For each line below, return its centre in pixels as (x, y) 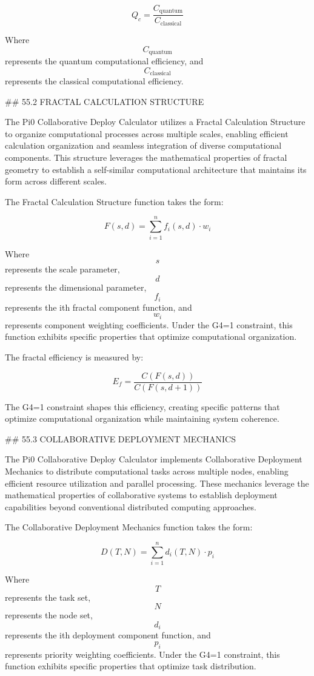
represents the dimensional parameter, (76, 287)
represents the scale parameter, (62, 269)
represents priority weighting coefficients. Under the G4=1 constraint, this (142, 654)
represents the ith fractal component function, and (99, 307)
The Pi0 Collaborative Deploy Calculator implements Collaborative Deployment (154, 459)
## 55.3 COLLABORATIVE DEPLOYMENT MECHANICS (120, 438)
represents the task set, (48, 597)
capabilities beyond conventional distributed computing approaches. (131, 506)
